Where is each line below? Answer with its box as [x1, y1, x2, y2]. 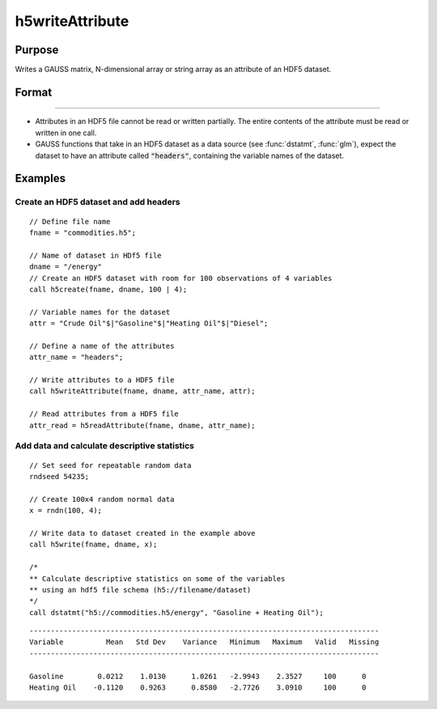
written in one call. [35, 128, 97, 138]
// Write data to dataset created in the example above [29, 529, 256, 537]
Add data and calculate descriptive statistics [15, 440, 194, 452]
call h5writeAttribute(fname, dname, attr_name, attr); [29, 387, 256, 396]
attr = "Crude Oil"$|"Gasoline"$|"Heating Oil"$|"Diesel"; [29, 319, 269, 328]
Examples [15, 172, 66, 185]
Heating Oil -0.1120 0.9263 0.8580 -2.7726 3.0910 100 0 [29, 683, 367, 692]
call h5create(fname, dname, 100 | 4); [29, 284, 188, 294]
